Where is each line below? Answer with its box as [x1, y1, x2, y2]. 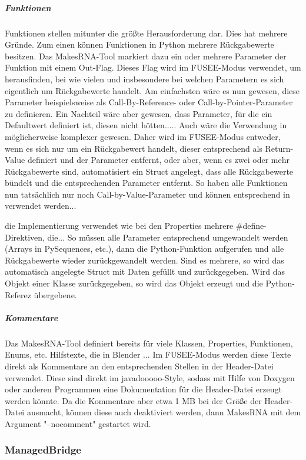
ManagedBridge [5, 442, 81, 457]
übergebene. [34, 288, 77, 301]
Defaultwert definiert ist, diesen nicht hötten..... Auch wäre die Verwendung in [5, 119, 287, 131]
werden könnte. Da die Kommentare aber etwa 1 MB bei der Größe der [5, 394, 262, 406]
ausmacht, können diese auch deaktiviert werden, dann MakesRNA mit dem [26, 406, 301, 418]
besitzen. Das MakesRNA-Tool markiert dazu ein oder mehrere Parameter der [5, 49, 287, 62]
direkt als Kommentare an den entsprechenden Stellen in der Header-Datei [5, 359, 274, 372]
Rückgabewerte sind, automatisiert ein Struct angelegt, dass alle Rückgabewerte [5, 165, 294, 177]
